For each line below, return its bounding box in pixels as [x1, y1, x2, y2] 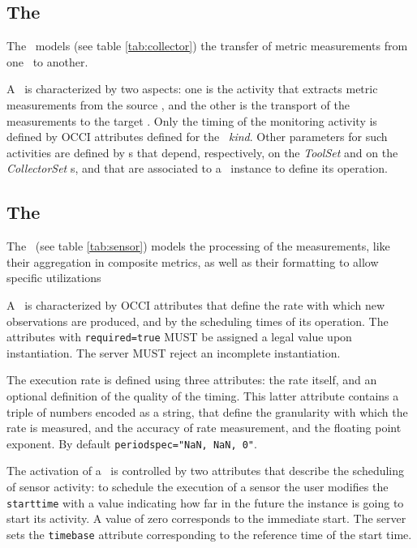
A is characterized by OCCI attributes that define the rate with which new [6, 296, 385, 313]
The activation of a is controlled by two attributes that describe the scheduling [6, 462, 405, 479]
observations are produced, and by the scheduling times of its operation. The [6, 312, 389, 329]
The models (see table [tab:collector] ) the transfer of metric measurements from [6, 37, 408, 54]
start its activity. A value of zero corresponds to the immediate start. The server [6, 510, 406, 527]
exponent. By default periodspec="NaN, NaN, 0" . [6, 435, 257, 452]
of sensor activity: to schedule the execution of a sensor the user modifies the [6, 478, 389, 494]
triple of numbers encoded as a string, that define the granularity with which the [6, 403, 408, 420]
